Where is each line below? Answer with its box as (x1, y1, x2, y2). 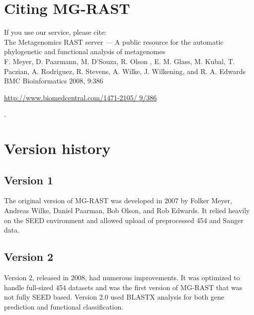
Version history (4, 138, 111, 158)
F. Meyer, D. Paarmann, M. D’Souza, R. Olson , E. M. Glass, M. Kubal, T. (4, 56, 235, 66)
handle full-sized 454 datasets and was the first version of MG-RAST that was (4, 282, 243, 292)
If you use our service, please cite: (4, 27, 106, 37)
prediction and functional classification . (4, 301, 124, 312)
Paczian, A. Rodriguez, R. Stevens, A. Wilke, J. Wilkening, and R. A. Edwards (4, 66, 246, 76)
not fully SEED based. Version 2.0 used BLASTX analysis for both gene (4, 292, 224, 302)
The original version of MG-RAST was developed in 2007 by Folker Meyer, (4, 195, 232, 206)
